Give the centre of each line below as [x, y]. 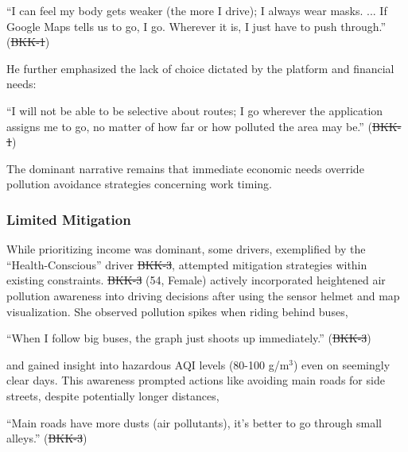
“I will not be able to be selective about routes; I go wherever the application [195, 110]
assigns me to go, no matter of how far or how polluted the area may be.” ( [190, 126]
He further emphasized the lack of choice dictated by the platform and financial [200, 68]
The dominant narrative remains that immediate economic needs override [185, 168]
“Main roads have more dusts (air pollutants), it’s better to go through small [194, 422]
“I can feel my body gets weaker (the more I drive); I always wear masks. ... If [197, 10]
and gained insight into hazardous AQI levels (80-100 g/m [148, 364]
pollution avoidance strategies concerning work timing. [139, 184]
